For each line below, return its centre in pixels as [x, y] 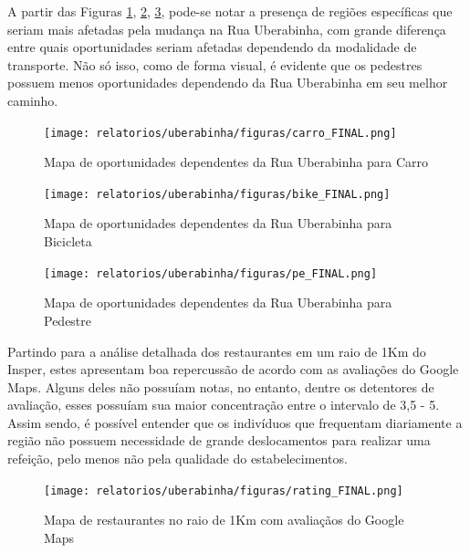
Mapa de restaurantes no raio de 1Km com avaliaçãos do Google [224, 520]
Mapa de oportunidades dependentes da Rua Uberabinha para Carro [236, 162]
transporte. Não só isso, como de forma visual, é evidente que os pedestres [215, 64]
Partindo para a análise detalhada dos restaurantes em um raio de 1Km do [217, 351]
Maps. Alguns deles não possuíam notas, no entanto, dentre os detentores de [221, 386]
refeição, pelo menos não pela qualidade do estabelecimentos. [178, 459]
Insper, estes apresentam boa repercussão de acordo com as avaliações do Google [233, 369]
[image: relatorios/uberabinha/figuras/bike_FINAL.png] [217, 194]
